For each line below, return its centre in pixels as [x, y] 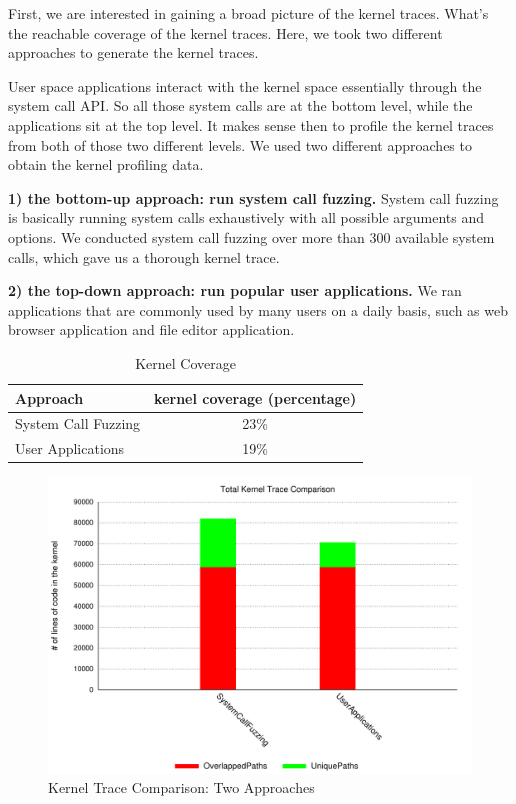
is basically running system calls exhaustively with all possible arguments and [246, 217]
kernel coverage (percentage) [255, 397]
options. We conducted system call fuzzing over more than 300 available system [251, 236]
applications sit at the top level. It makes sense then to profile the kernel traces [251, 124]
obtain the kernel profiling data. [106, 164]
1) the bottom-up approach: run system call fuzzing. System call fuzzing [253, 197]
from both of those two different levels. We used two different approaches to [240, 144]
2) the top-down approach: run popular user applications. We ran [235, 290]
